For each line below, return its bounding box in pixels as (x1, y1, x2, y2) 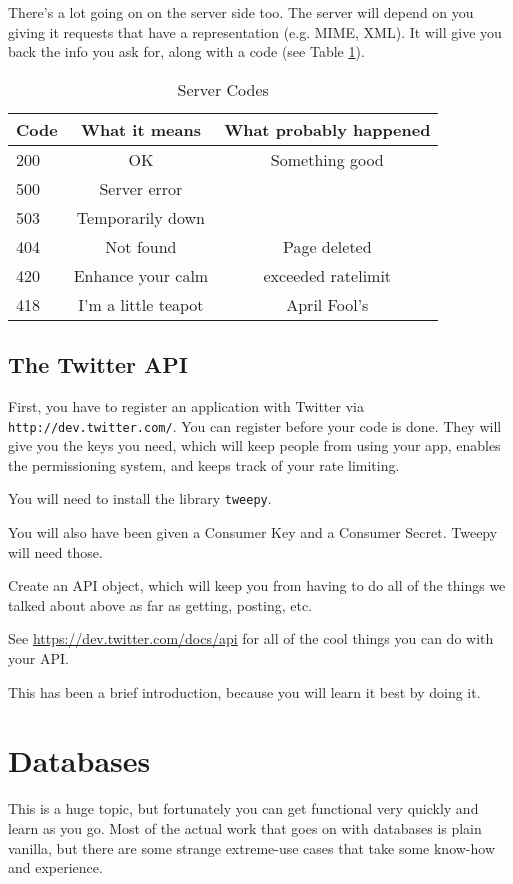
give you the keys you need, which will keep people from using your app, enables (8, 435, 501, 456)
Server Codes (177, 77, 269, 101)
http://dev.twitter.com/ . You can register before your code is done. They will (8, 415, 502, 436)
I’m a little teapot (78, 292, 204, 316)
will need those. (8, 541, 103, 562)
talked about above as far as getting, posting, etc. (8, 594, 312, 615)
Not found (105, 234, 177, 258)
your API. (8, 648, 69, 669)
